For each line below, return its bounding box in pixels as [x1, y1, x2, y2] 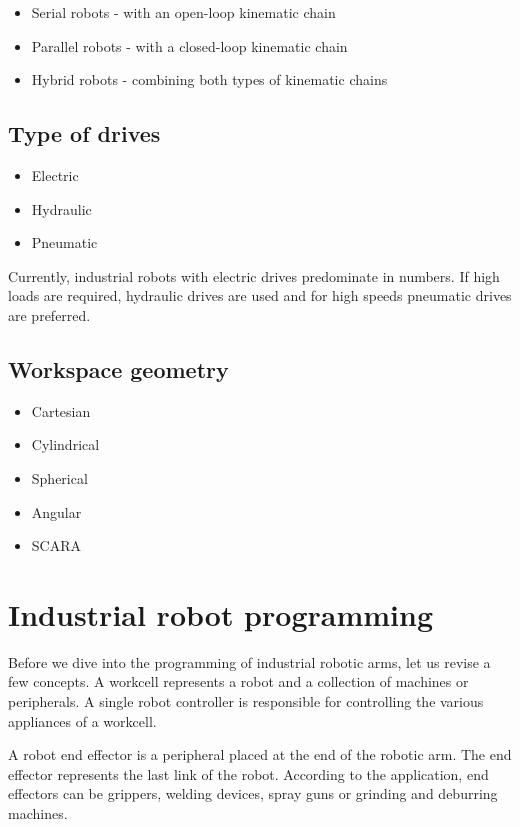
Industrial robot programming [8, 593, 433, 634]
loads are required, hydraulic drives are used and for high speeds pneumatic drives [8, 285, 512, 306]
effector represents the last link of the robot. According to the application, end [8, 763, 489, 784]
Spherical [31, 467, 88, 488]
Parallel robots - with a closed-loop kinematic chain [31, 35, 348, 56]
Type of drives [8, 118, 161, 149]
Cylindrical [31, 434, 100, 455]
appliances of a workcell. [8, 710, 157, 731]
